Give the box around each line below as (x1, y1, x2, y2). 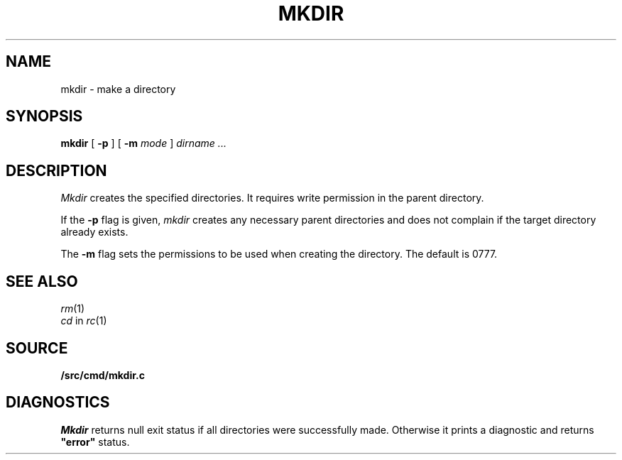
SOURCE (6, 339, 68, 357)
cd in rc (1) (60, 314, 107, 327)
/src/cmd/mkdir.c (60, 368, 145, 381)
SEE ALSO (6, 272, 78, 290)
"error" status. (60, 435, 130, 448)
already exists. (60, 226, 129, 239)
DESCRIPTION (6, 161, 107, 180)
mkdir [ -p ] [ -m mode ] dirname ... (60, 137, 227, 150)
